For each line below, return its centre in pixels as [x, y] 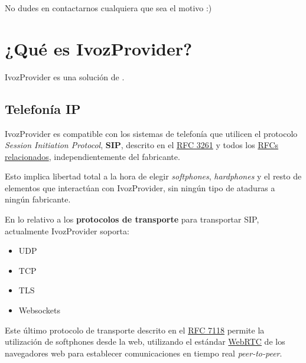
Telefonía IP [43, 108]
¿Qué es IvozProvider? [99, 48]
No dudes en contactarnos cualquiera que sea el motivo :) [108, 8]
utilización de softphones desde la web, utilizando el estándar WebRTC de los [145, 341]
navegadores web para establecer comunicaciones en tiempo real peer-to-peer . [144, 353]
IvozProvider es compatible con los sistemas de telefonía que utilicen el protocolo [151, 133]
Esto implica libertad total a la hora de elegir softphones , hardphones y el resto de [153, 176]
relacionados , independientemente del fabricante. [92, 156]
